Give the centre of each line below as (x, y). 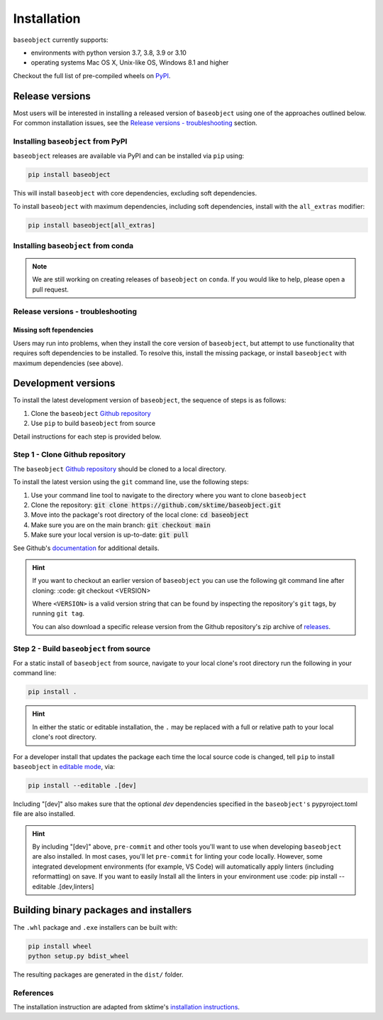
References (33, 993)
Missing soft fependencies (53, 330)
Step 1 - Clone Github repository (70, 455)
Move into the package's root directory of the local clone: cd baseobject (140, 515)
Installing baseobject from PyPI (70, 141)
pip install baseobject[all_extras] (92, 225)
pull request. (50, 289)
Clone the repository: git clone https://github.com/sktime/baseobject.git (156, 505)
